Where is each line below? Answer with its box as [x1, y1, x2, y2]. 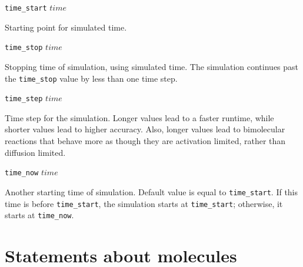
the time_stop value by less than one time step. [5, 72, 178, 84]
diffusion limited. [5, 146, 66, 158]
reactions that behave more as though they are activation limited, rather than [5, 135, 286, 146]
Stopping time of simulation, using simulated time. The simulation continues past [5, 60, 299, 72]
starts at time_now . [5, 209, 74, 221]
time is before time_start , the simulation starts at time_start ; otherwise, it [5, 197, 283, 209]
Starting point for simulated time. [5, 21, 127, 33]
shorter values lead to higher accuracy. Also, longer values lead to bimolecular [5, 123, 285, 135]
